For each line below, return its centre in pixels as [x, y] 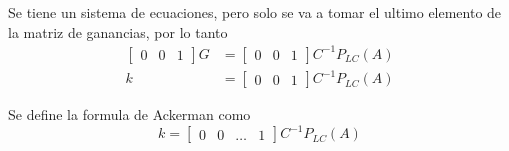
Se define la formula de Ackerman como [129, 114]
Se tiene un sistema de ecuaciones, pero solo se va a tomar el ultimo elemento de [255, 12]
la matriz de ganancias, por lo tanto [118, 31]
